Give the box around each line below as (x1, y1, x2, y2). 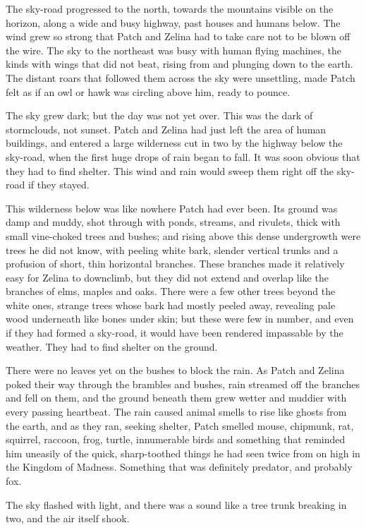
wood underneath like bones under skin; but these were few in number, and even (6, 311, 354, 326)
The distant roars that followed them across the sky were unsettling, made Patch (6, 70, 355, 85)
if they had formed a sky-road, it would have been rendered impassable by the (6, 325, 343, 340)
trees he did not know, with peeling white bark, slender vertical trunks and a (6, 242, 338, 257)
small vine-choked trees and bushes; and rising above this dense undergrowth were (6, 228, 361, 243)
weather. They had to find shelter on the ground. (6, 339, 218, 354)
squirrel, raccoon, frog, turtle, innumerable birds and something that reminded (6, 432, 346, 447)
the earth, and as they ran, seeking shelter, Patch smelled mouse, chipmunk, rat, (6, 418, 354, 433)
